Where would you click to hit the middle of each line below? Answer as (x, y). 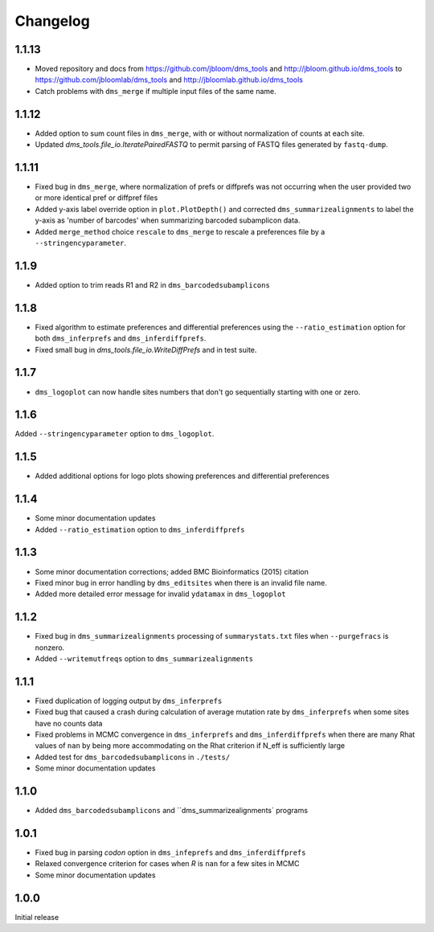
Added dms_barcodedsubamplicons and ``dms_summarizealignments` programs (172, 811)
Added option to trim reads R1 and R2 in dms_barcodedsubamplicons (153, 284)
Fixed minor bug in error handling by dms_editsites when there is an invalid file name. (181, 582)
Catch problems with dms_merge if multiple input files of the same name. (156, 91)
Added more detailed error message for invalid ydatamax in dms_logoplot (160, 594)
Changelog (52, 21)
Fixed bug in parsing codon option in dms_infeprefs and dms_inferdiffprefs (170, 852)
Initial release (37, 917)
